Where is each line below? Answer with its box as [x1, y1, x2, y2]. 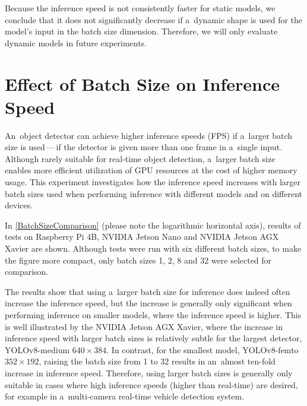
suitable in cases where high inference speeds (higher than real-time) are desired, [5, 378, 298, 391]
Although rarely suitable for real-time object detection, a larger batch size [5, 152, 276, 164]
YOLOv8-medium [5, 343, 70, 356]
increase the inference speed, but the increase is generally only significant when [5, 297, 292, 309]
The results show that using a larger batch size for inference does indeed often [5, 285, 290, 297]
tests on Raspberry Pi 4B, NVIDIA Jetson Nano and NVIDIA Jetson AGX [5, 230, 279, 243]
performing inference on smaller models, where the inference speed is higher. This [5, 309, 302, 321]
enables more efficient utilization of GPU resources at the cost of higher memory [5, 164, 297, 176]
